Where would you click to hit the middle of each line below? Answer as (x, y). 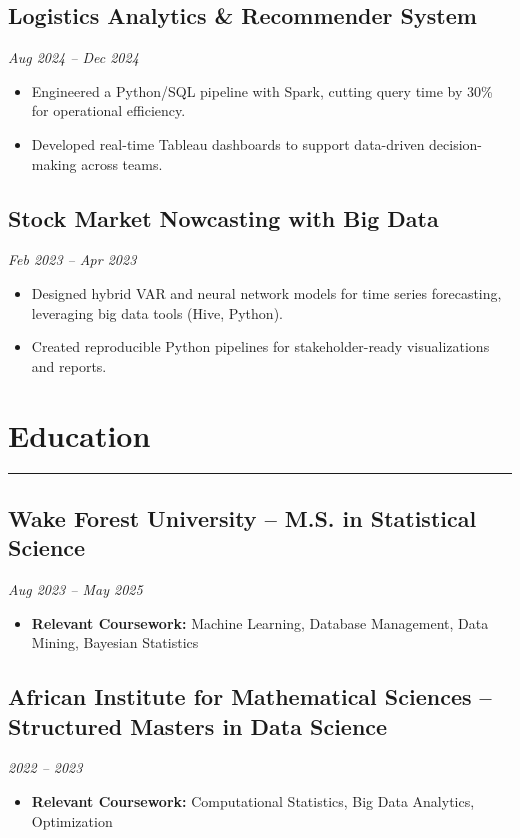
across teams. (122, 163)
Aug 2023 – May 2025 (75, 589)
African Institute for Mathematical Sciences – (250, 696)
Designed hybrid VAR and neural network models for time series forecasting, (266, 292)
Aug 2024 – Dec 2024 (73, 57)
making (54, 163)
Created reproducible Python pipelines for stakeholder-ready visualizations (260, 346)
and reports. (69, 365)
